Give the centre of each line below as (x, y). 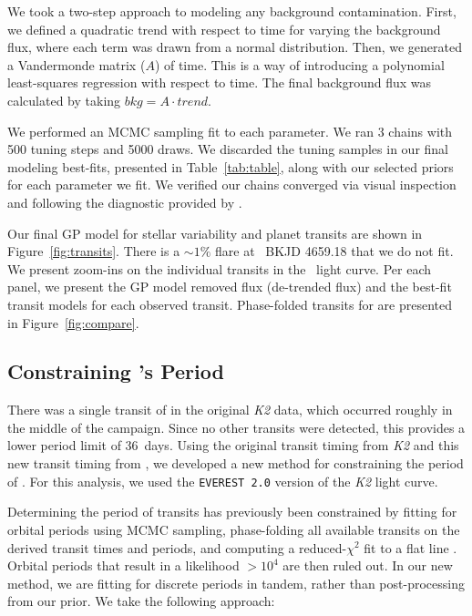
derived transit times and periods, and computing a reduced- (177, 547)
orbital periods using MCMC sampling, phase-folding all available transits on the (234, 529)
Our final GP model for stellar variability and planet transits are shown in (215, 233)
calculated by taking (64, 100)
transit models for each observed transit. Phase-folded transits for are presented (230, 304)
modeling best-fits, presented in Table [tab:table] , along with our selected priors (231, 166)
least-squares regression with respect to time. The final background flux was (220, 82)
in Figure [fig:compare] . (73, 322)
